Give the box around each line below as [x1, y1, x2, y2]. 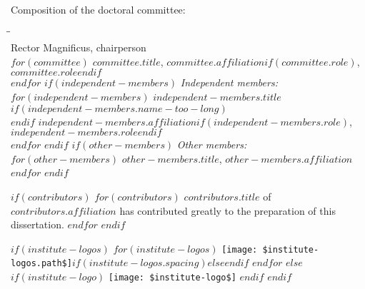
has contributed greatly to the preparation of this [119, 203, 336, 218]
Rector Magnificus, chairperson [11, 40, 146, 55]
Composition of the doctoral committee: [11, 2, 186, 16]
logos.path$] [11, 258, 72, 269]
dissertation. [11, 217, 64, 232]
